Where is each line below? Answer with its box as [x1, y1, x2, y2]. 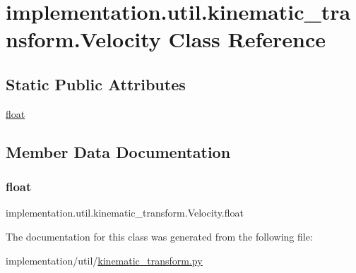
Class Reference [168, 25, 326, 54]
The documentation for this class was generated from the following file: [6, 229, 313, 243]
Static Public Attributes [6, 73, 186, 95]
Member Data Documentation [6, 140, 231, 162]
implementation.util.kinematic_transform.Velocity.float [6, 205, 244, 220]
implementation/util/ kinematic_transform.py [6, 253, 203, 267]
